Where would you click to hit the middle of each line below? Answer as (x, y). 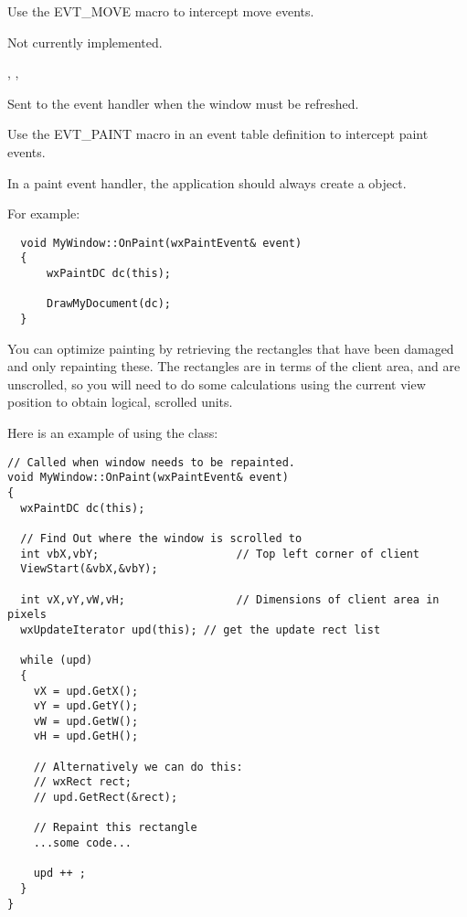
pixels (27, 615)
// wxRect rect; (83, 782)
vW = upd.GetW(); (86, 721)
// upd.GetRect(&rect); (106, 798)
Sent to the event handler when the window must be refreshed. (183, 103)
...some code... (83, 843)
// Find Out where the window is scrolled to (161, 538)
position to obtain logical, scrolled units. (120, 402)
